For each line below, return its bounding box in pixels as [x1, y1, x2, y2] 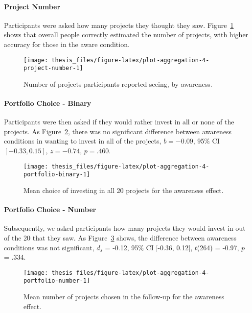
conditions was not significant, [4, 242, 94, 252]
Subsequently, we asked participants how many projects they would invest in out [4, 223, 246, 233]
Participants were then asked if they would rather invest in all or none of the [4, 117, 234, 127]
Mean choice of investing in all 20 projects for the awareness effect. [23, 185, 224, 195]
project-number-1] [23, 65, 83, 72]
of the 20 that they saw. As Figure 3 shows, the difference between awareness [4, 232, 237, 242]
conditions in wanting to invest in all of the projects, [4, 136, 161, 146]
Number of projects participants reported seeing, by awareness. [23, 78, 212, 89]
